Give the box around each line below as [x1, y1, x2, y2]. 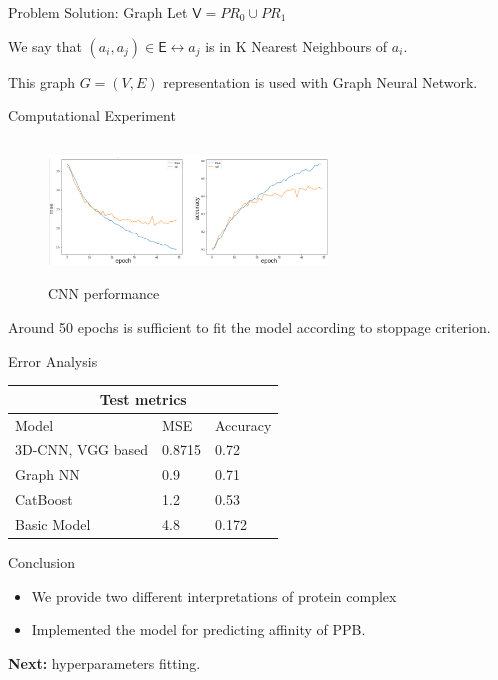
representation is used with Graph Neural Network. [163, 71, 478, 92]
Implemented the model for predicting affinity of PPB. [31, 619, 366, 640]
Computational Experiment [8, 105, 176, 126]
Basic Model [15, 513, 91, 534]
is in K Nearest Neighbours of [205, 35, 388, 56]
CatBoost [15, 489, 73, 510]
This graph [8, 71, 76, 92]
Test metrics [99, 388, 187, 409]
